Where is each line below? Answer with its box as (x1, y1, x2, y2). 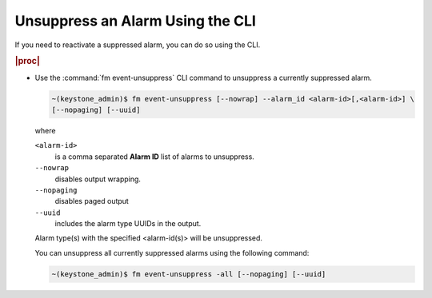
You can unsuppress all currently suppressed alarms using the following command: (34, 248, 310, 257)
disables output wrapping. (54, 174, 142, 184)
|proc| (14, 56, 40, 67)
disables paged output (54, 197, 130, 206)
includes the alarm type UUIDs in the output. (54, 219, 202, 228)
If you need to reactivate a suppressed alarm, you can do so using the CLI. (14, 40, 261, 50)
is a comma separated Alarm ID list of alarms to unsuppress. (54, 152, 255, 161)
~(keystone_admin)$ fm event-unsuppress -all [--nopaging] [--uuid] (51, 269, 326, 279)
